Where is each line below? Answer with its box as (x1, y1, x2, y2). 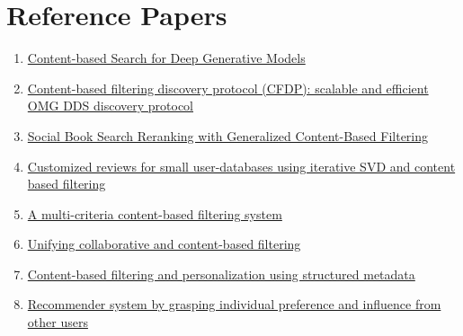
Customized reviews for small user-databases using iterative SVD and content (27, 156, 456, 175)
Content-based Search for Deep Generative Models (27, 49, 306, 67)
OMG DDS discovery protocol (27, 96, 194, 115)
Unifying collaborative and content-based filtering (27, 234, 301, 253)
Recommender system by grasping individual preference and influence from (27, 295, 441, 314)
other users (27, 313, 88, 332)
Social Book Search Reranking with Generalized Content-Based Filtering (27, 126, 429, 145)
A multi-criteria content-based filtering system (27, 204, 282, 223)
